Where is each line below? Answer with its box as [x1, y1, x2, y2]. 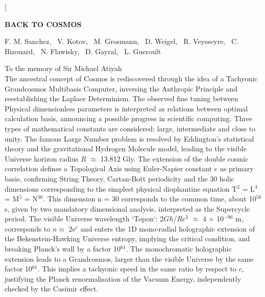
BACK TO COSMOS [5, 18, 82, 29]
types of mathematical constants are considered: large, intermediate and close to [5, 123, 256, 133]
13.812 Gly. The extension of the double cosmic [100, 153, 249, 164]
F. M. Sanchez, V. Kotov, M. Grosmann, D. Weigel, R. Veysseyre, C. [5, 36, 238, 47]
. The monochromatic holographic [126, 243, 232, 254]
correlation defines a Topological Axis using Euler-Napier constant [5, 163, 212, 174]
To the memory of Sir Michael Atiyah [5, 63, 122, 74]
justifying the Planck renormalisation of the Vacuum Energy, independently [5, 273, 242, 284]
